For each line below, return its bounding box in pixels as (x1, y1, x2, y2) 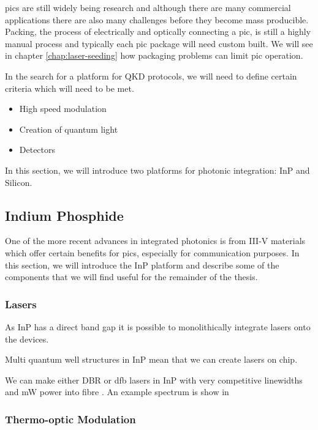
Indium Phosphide (5, 206, 124, 224)
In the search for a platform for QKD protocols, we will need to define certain (5, 69, 297, 82)
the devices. (5, 332, 49, 345)
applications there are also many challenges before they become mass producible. (5, 13, 309, 26)
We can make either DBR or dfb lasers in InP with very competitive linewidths (5, 373, 303, 386)
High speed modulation (19, 102, 107, 115)
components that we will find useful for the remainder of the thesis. (5, 270, 258, 283)
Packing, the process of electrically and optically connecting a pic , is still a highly (5, 25, 311, 38)
